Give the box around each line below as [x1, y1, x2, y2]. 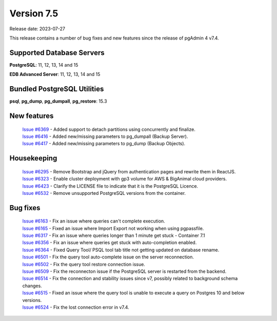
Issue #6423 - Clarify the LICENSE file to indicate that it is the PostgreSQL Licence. [22, 183, 199, 189]
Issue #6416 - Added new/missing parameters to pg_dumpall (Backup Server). [22, 133, 188, 139]
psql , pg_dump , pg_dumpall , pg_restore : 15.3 [9, 98, 107, 105]
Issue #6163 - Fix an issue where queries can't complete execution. [22, 218, 165, 224]
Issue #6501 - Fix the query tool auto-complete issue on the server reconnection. [22, 254, 194, 260]
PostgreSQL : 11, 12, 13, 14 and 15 [9, 62, 78, 68]
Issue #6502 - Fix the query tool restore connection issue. [22, 261, 146, 267]
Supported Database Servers [9, 48, 105, 57]
